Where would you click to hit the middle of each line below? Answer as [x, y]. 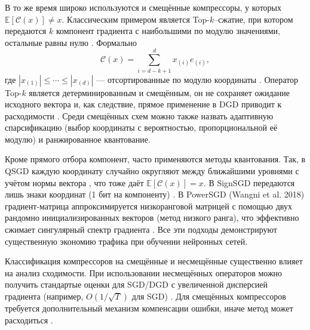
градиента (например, [44, 296]
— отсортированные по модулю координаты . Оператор [197, 79]
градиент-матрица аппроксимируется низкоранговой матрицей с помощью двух [148, 206]
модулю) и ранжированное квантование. [78, 139]
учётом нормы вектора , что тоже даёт [74, 182]
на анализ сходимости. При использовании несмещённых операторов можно [144, 272]
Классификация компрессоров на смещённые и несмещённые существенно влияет [154, 261]
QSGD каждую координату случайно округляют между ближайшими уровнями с [152, 171]
